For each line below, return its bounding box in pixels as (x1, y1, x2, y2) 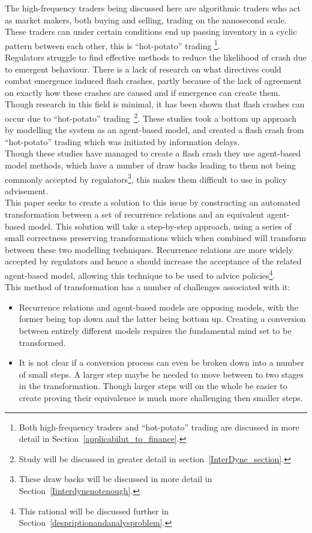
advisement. (5, 184, 49, 197)
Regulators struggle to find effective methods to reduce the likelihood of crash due (5, 51, 307, 64)
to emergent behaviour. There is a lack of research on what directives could (5, 62, 281, 75)
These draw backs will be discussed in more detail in (19, 472, 212, 485)
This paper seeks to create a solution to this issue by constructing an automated (5, 196, 301, 209)
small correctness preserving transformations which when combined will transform (5, 231, 307, 244)
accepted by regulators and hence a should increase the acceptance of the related (5, 255, 302, 267)
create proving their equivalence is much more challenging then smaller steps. (19, 392, 303, 404)
